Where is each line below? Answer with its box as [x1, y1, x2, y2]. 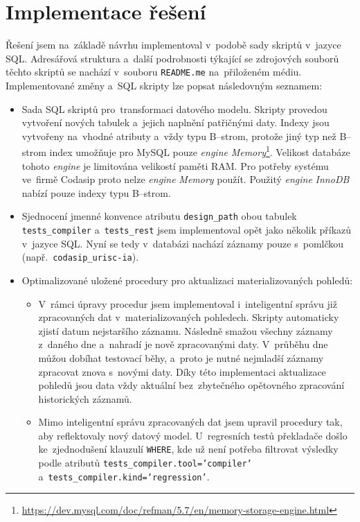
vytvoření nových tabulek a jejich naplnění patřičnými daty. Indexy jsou [21, 115, 330, 130]
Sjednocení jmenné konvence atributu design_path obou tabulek [21, 209, 297, 223]
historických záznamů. [38, 391, 132, 406]
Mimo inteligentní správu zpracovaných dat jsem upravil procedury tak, [38, 415, 343, 429]
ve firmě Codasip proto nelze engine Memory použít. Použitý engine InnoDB [21, 172, 350, 186]
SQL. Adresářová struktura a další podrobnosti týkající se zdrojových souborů [6, 51, 339, 65]
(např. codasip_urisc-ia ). [21, 250, 139, 264]
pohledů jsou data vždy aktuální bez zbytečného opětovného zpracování [38, 378, 345, 392]
